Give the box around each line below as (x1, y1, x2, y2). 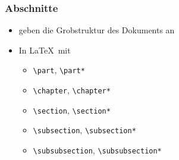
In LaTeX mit (18, 43, 71, 56)
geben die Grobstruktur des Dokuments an (18, 24, 175, 36)
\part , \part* (33, 64, 85, 76)
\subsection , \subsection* (33, 124, 136, 136)
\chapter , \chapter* (33, 84, 111, 96)
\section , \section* (33, 103, 111, 116)
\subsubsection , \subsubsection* (33, 144, 162, 156)
